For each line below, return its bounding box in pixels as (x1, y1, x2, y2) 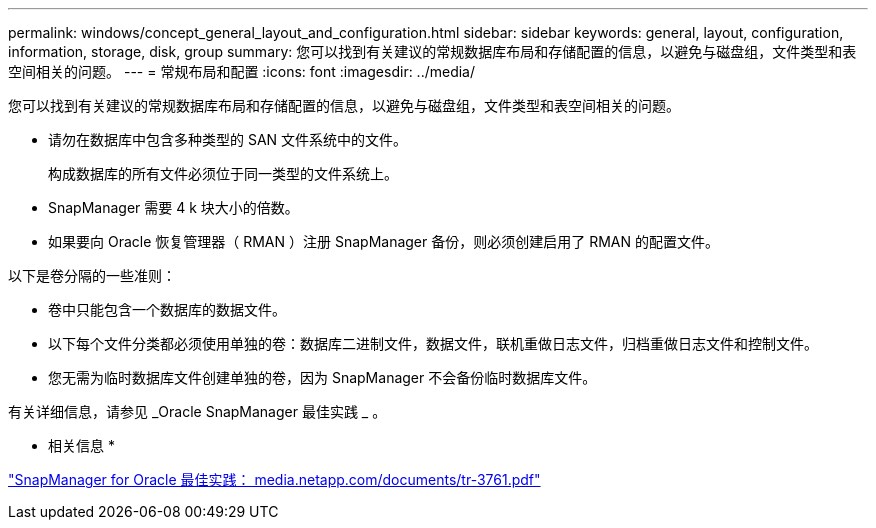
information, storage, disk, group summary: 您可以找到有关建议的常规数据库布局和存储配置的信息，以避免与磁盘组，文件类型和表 (8, 43, 857, 60)
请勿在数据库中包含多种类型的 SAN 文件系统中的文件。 (48, 131, 408, 148)
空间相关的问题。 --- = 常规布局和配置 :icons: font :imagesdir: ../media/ (8, 63, 476, 80)
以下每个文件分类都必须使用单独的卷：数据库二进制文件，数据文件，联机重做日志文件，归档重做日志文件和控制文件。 (48, 335, 818, 352)
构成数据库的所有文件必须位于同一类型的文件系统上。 (48, 165, 398, 182)
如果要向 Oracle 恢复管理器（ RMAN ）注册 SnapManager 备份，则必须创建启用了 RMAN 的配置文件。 (48, 233, 719, 250)
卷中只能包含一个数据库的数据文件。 (48, 301, 286, 318)
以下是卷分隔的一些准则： (8, 267, 176, 284)
